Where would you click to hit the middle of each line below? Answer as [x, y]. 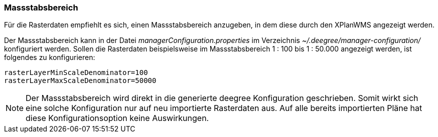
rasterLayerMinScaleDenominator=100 [76, 73]
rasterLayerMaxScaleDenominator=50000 [80, 81]
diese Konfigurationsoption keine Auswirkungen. [117, 118]
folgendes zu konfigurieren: [50, 57]
